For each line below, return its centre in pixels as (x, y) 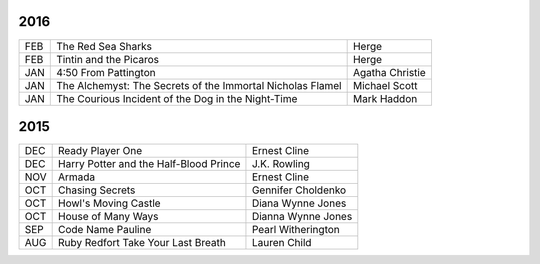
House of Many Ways (108, 217)
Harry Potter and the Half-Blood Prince (149, 164)
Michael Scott (385, 85)
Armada (77, 177)
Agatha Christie (389, 72)
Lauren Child (281, 243)
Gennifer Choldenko (299, 190)
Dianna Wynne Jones (302, 217)
